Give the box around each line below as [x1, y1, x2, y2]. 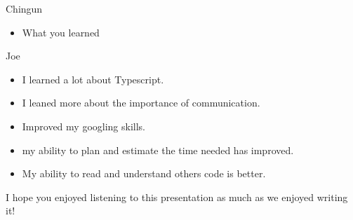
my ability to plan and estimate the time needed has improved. [22, 142, 294, 157]
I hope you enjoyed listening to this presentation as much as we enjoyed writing [6, 189, 348, 204]
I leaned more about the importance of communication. [22, 95, 260, 110]
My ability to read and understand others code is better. [22, 166, 266, 181]
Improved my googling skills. [22, 118, 145, 133]
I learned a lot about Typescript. [22, 71, 164, 86]
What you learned [22, 25, 100, 39]
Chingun [6, 1, 43, 15]
